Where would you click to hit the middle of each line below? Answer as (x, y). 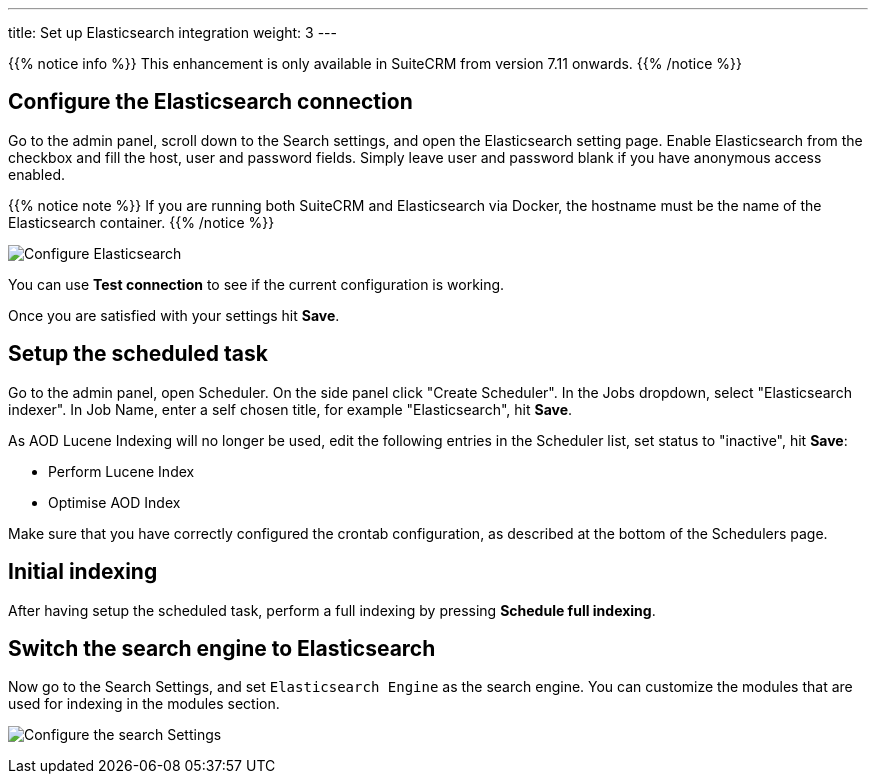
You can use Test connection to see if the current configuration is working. (256, 284)
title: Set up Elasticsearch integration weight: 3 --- (172, 32)
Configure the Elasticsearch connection (210, 102)
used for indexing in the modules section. (144, 704)
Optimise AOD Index (114, 502)
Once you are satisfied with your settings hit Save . (174, 315)
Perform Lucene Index (121, 471)
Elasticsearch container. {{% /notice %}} (141, 222)
